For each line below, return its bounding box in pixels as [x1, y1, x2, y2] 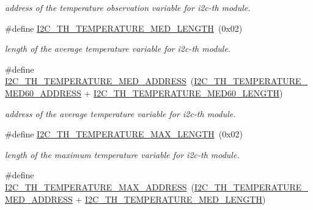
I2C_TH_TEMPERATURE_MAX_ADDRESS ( [5, 180, 194, 193]
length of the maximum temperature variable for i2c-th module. [5, 148, 240, 161]
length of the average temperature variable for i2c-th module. [5, 42, 231, 55]
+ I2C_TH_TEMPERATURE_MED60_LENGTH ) [84, 86, 283, 99]
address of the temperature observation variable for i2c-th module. [5, 1, 251, 13]
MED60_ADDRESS [5, 86, 81, 99]
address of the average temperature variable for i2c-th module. [5, 107, 236, 120]
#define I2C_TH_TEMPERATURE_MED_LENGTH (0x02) [5, 21, 243, 34]
